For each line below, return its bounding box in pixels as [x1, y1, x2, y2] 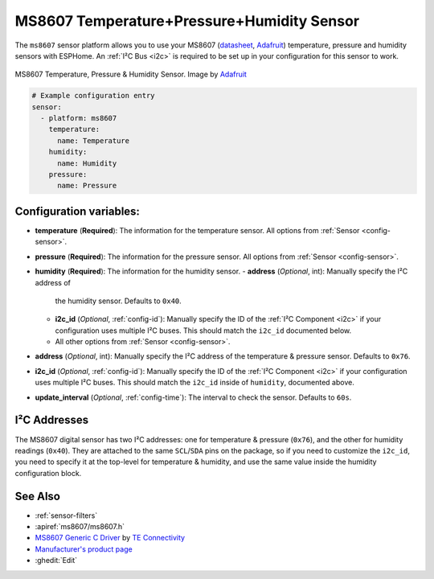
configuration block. [14, 468, 82, 478]
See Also [14, 489, 60, 503]
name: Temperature [57, 136, 130, 145]
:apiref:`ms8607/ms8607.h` [35, 522, 125, 531]
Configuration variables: [14, 204, 141, 218]
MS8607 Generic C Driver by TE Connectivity [35, 533, 185, 543]
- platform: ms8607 [40, 113, 117, 123]
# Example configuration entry [31, 91, 156, 101]
